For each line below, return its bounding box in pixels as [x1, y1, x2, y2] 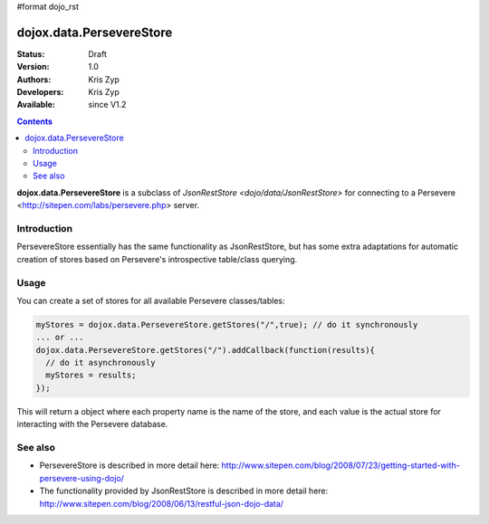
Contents [16, 116, 53, 127]
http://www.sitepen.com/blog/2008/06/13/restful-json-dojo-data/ [39, 498, 284, 509]
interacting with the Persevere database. [16, 419, 168, 430]
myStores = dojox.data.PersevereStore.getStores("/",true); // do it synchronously [35, 319, 418, 329]
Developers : [16, 87, 64, 98]
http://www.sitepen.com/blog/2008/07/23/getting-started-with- [221, 460, 461, 471]
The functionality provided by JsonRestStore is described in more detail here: [39, 485, 329, 497]
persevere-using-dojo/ [39, 472, 124, 483]
